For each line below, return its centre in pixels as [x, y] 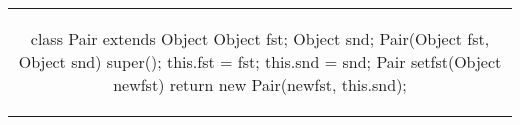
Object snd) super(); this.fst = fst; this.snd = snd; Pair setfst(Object [260, 61]
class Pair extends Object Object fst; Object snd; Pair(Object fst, [260, 38]
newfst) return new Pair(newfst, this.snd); [260, 84]
